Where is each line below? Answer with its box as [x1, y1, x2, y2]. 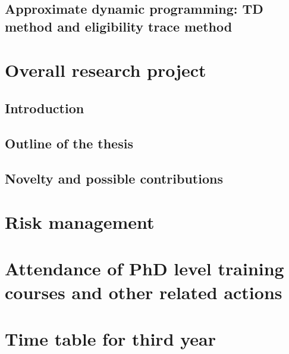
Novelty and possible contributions [5, 169, 223, 187]
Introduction [5, 98, 84, 117]
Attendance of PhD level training [5, 256, 284, 281]
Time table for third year [5, 327, 216, 351]
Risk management [5, 210, 155, 234]
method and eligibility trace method [5, 17, 233, 35]
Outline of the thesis [5, 133, 133, 152]
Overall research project [5, 58, 206, 82]
